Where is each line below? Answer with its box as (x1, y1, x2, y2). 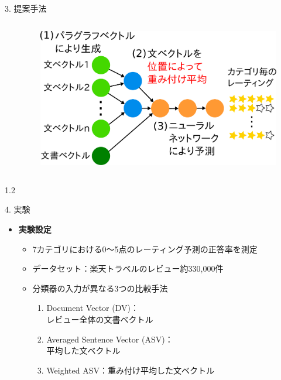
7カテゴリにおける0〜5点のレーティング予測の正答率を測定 (32, 242, 258, 255)
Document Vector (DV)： (46, 302, 139, 314)
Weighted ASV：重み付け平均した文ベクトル (46, 364, 215, 376)
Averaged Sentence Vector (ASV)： (46, 333, 173, 345)
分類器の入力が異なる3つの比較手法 (32, 282, 168, 294)
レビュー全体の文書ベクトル (46, 313, 153, 325)
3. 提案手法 (5, 2, 47, 14)
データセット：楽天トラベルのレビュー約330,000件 (32, 262, 224, 275)
